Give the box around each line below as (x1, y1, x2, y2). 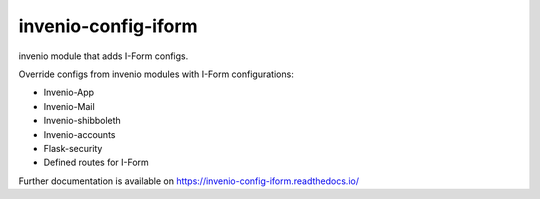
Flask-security (43, 142, 103, 154)
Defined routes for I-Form (43, 156, 149, 169)
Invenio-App (43, 86, 95, 99)
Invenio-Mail (43, 100, 95, 112)
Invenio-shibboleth (43, 115, 122, 127)
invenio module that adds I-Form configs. (18, 50, 189, 62)
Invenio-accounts (43, 128, 116, 140)
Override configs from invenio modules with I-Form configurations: (18, 68, 294, 80)
